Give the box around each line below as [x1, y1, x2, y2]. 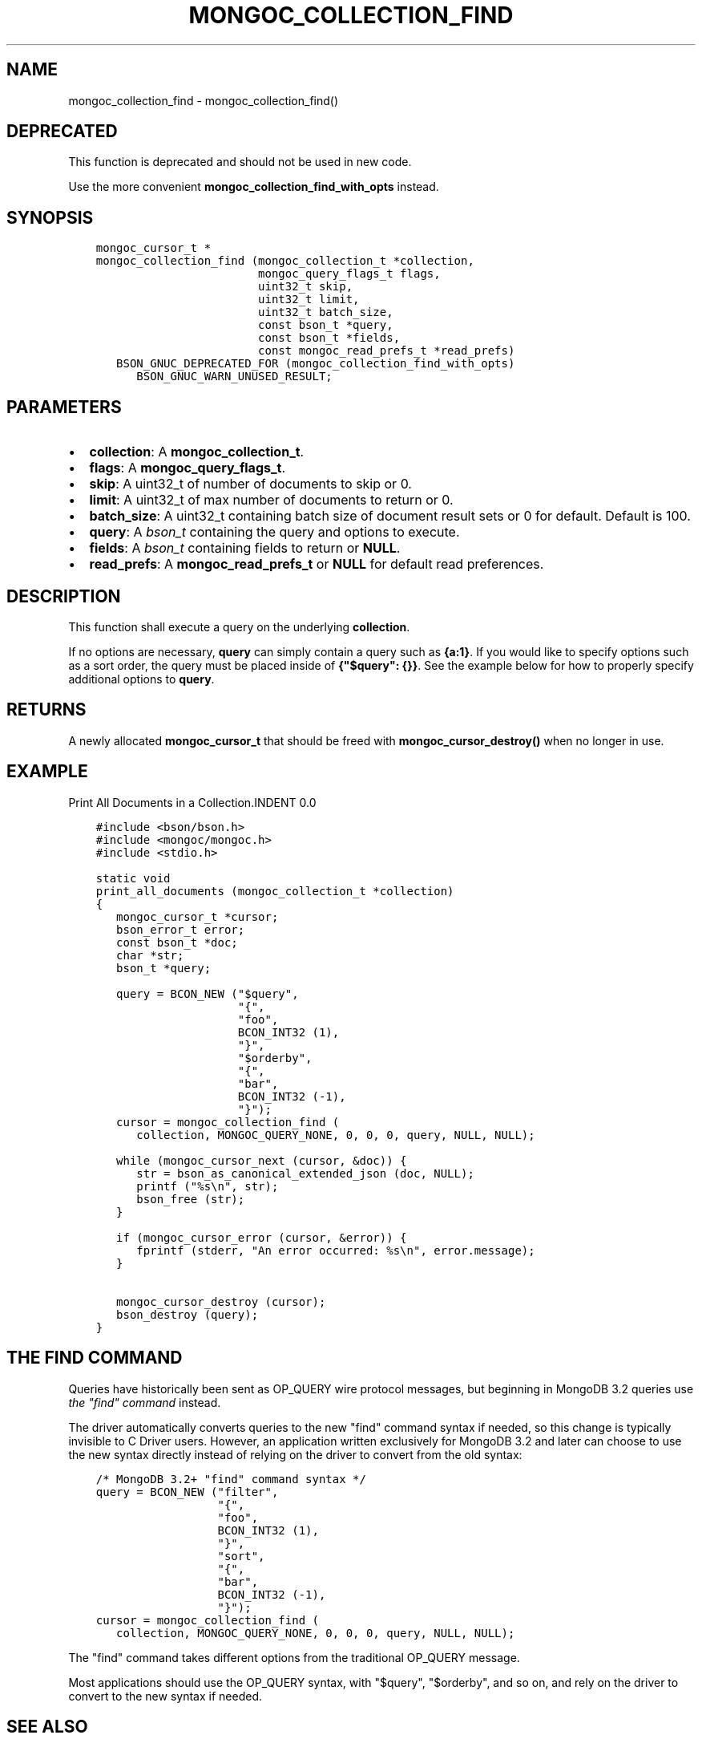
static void [95, 871, 171, 885]
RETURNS [6, 699, 87, 720]
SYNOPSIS [6, 207, 94, 228]
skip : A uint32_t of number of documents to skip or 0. [89, 476, 412, 493]
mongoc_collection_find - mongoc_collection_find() [68, 93, 339, 107]
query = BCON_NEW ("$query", [116, 987, 299, 1000]
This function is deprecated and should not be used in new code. [68, 155, 412, 169]
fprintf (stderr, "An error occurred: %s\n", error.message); [136, 1243, 535, 1257]
